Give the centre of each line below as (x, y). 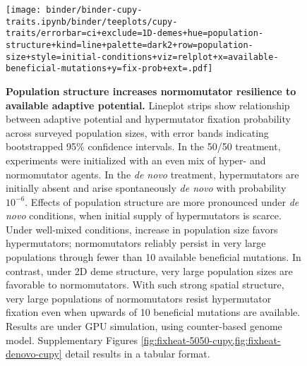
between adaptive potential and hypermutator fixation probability (148, 119)
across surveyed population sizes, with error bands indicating (137, 132)
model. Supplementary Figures (72, 340)
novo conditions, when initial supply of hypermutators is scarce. (144, 215)
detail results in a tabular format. (138, 354)
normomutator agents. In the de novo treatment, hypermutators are (152, 174)
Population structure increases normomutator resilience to (151, 91)
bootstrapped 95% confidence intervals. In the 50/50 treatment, (143, 146)
